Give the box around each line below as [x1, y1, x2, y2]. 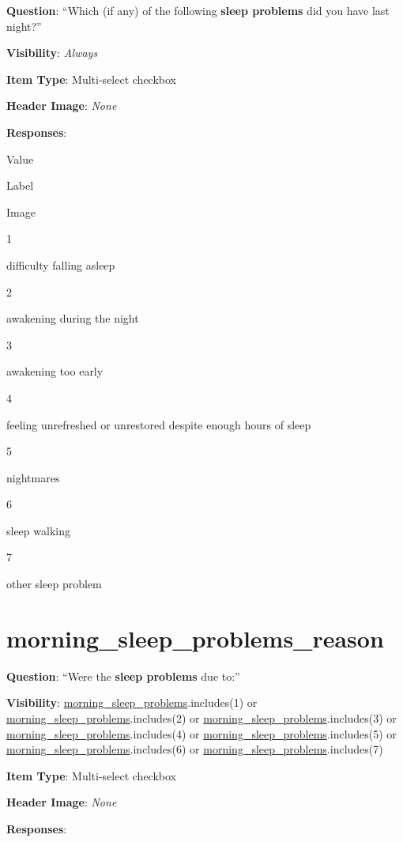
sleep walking [6, 522, 70, 538]
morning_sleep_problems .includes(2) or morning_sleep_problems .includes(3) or [6, 709, 397, 726]
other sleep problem [6, 576, 102, 592]
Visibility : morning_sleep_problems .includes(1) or [6, 694, 258, 711]
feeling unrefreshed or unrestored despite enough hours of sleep [6, 416, 311, 432]
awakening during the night [6, 310, 139, 327]
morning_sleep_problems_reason [6, 621, 384, 654]
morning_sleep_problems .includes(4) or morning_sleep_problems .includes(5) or [6, 725, 397, 742]
